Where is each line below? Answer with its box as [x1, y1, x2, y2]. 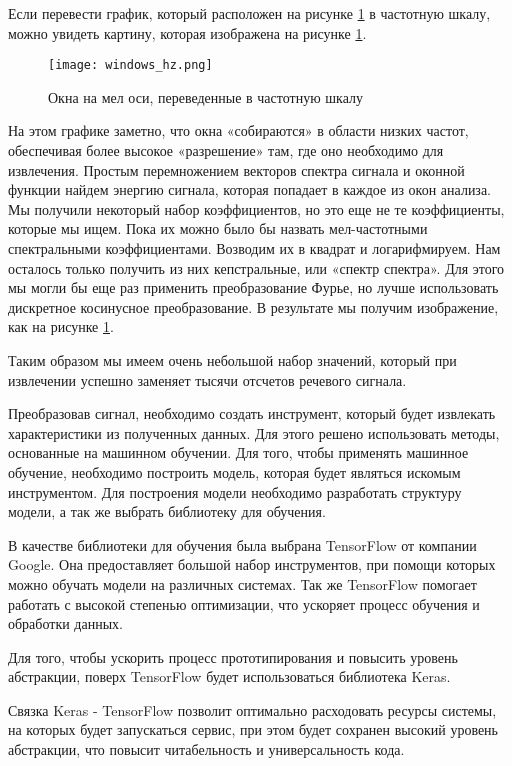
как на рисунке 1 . [8, 316, 114, 337]
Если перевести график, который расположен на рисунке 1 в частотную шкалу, [8, 3, 491, 23]
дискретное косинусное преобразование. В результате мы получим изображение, [8, 296, 499, 317]
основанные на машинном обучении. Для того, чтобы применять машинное [8, 442, 469, 463]
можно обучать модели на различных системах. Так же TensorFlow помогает [8, 573, 477, 594]
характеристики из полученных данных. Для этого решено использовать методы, [8, 422, 500, 443]
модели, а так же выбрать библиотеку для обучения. [8, 501, 326, 522]
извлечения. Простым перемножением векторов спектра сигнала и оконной [8, 159, 465, 180]
